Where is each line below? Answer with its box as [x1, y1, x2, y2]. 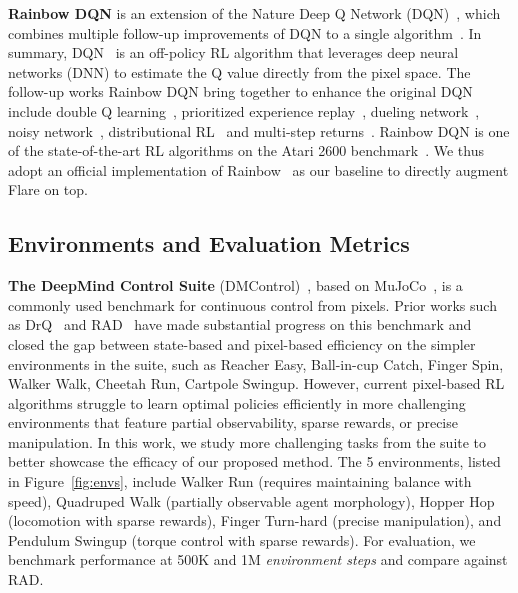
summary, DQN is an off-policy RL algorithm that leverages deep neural [8, 42, 459, 63]
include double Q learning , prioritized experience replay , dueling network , [8, 100, 480, 121]
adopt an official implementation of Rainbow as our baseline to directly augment [8, 159, 509, 180]
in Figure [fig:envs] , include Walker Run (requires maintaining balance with [8, 471, 472, 492]
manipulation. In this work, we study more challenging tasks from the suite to [8, 431, 487, 452]
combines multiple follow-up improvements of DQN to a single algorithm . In [8, 22, 482, 43]
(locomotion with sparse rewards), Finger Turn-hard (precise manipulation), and [8, 510, 502, 531]
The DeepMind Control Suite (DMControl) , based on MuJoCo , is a [8, 275, 463, 296]
